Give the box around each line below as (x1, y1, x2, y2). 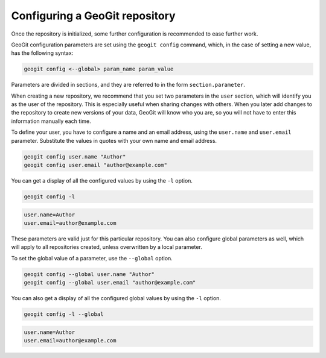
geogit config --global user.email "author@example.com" (24, 279, 196, 286)
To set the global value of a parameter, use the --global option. (11, 254, 173, 262)
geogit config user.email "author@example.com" (24, 162, 167, 169)
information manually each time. (11, 118, 92, 125)
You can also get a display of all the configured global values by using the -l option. (11, 295, 222, 302)
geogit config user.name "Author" (24, 153, 126, 160)
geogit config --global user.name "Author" (24, 271, 155, 277)
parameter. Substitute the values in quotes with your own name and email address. (11, 137, 217, 144)
